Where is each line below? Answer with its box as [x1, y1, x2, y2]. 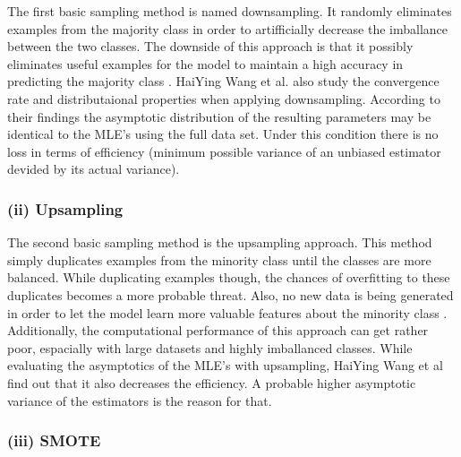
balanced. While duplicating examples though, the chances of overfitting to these [7, 268, 450, 287]
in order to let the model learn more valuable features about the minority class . [7, 303, 448, 322]
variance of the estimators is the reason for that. [7, 391, 272, 410]
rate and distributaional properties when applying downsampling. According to [7, 89, 440, 108]
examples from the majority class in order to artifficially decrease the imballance [7, 19, 448, 38]
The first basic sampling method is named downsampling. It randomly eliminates [7, 2, 452, 20]
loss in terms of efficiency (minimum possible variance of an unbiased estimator [7, 142, 441, 160]
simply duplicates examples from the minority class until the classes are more [7, 250, 431, 269]
